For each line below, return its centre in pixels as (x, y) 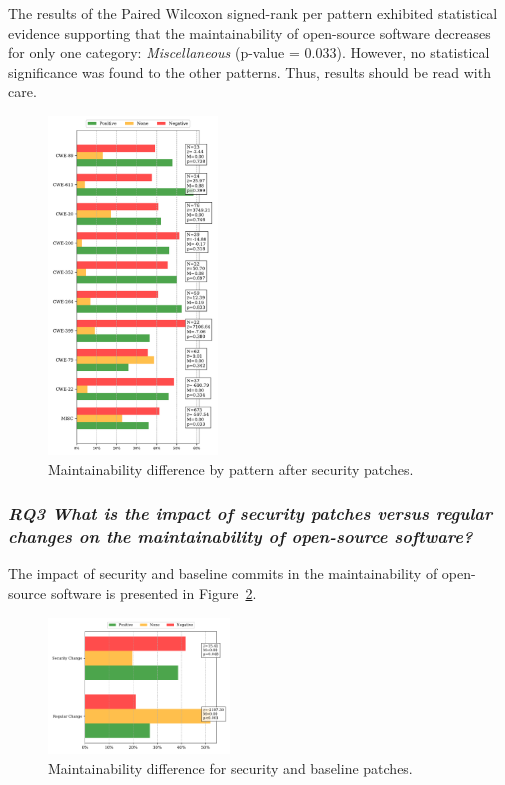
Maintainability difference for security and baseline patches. (230, 768)
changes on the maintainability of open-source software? (240, 536)
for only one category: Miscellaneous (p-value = (154, 52)
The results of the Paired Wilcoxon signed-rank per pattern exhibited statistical (253, 13)
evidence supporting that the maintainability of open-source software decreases (249, 32)
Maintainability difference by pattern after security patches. (231, 468)
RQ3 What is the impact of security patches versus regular (250, 513)
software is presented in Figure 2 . (153, 593)
